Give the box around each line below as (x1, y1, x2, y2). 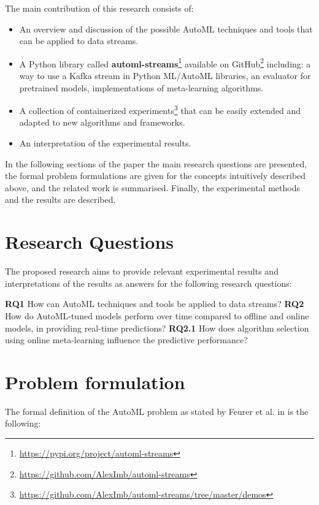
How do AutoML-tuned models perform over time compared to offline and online (5, 309, 309, 322)
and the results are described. (5, 193, 116, 206)
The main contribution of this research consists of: (5, 2, 194, 14)
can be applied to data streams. (19, 34, 139, 47)
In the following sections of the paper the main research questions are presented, (5, 157, 307, 170)
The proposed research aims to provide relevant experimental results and (5, 265, 279, 278)
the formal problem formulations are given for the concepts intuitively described (5, 169, 306, 182)
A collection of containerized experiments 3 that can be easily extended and (19, 102, 301, 116)
